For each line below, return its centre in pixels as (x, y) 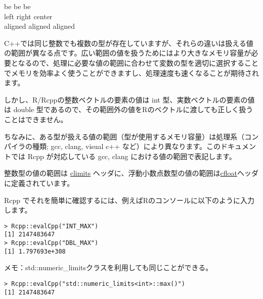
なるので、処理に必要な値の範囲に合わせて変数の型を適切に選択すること (138, 62)
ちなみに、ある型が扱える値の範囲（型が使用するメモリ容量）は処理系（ (124, 136)
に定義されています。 (39, 183)
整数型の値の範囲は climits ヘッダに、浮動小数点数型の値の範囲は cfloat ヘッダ (131, 173)
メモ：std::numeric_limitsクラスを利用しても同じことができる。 (108, 267)
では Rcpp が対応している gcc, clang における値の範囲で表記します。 (123, 156)
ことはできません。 (36, 119)
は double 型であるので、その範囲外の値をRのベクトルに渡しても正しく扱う (129, 109)
